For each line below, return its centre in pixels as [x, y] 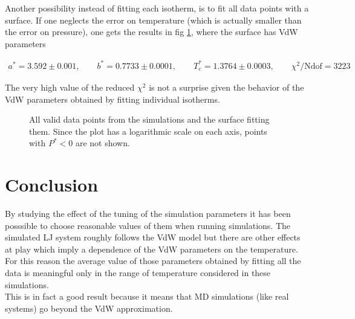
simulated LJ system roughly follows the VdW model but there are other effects [153, 237]
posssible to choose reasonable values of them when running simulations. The [148, 225]
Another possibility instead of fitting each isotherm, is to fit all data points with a [157, 8]
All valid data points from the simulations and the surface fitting [149, 119]
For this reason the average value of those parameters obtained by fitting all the [153, 261]
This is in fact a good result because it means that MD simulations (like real [147, 296]
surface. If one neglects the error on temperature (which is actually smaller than [153, 20]
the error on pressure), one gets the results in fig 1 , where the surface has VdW [151, 32]
